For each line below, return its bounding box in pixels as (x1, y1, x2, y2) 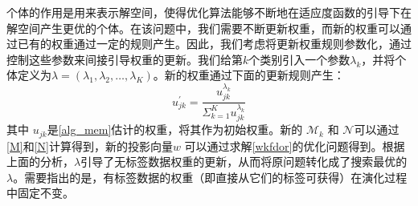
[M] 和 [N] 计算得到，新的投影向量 (6, 137, 173, 154)
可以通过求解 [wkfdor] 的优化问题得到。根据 (184, 137, 405, 154)
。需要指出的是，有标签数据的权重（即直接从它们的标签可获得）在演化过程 (13, 168, 408, 185)
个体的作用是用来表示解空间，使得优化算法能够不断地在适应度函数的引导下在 (6, 4, 412, 20)
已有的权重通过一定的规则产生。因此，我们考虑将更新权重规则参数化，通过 (17, 35, 412, 52)
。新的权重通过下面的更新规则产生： (153, 67, 345, 83)
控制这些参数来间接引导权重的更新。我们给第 (6, 50, 243, 67)
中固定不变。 (6, 184, 74, 201)
